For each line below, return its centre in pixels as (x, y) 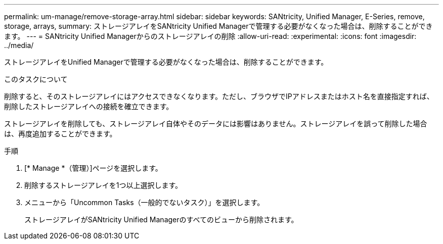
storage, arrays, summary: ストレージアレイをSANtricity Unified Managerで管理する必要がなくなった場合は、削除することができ (218, 26)
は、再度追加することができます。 (60, 134)
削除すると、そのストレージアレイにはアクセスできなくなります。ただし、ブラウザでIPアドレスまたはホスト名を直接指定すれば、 (219, 96)
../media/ (19, 45)
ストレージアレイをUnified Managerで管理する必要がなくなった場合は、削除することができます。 (166, 62)
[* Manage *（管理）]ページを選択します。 (93, 168)
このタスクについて (36, 79)
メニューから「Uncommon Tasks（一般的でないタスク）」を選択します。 (144, 202)
